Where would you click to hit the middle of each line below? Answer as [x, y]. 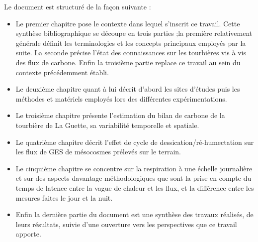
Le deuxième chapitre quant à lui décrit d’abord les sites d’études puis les [128, 89]
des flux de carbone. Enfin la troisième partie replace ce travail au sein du [128, 62]
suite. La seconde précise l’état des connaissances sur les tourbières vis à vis [131, 53]
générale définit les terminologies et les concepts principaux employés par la [131, 43]
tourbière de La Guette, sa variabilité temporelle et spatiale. [107, 125]
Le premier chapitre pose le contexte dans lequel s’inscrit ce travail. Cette [128, 23]
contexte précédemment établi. [62, 72]
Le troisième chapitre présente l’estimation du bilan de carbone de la [120, 115]
